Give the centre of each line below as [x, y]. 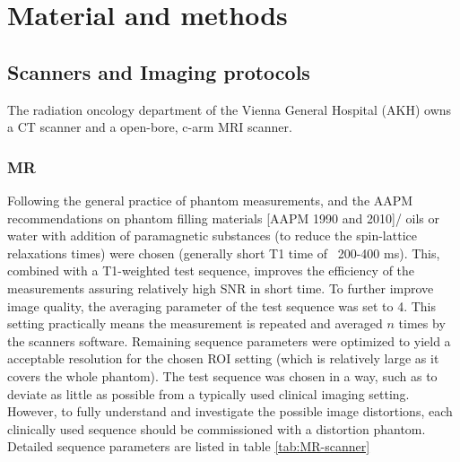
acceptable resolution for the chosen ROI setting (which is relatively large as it [223, 358]
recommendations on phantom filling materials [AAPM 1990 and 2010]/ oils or [224, 218]
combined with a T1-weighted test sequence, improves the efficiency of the [211, 270]
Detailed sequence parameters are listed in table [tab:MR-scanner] [189, 446]
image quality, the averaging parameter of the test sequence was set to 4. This [221, 305]
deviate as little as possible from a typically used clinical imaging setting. [208, 393]
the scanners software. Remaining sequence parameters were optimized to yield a [229, 340]
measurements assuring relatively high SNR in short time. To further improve [221, 288]
